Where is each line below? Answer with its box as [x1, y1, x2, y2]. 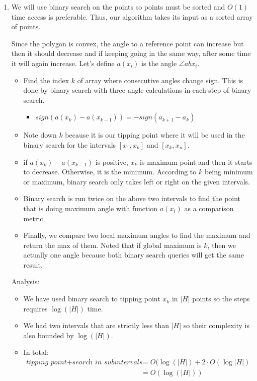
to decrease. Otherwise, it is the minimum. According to [23, 166, 197, 177]
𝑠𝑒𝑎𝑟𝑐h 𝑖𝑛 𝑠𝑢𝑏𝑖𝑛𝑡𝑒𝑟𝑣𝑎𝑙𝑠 [72, 359, 143, 366]
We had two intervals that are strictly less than [23, 320, 169, 331]
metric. [23, 213, 45, 223]
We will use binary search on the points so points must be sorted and [11, 2, 225, 12]
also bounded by [23, 330, 74, 340]
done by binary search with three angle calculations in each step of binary [23, 85, 251, 95]
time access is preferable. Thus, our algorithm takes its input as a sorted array [11, 11, 253, 22]
